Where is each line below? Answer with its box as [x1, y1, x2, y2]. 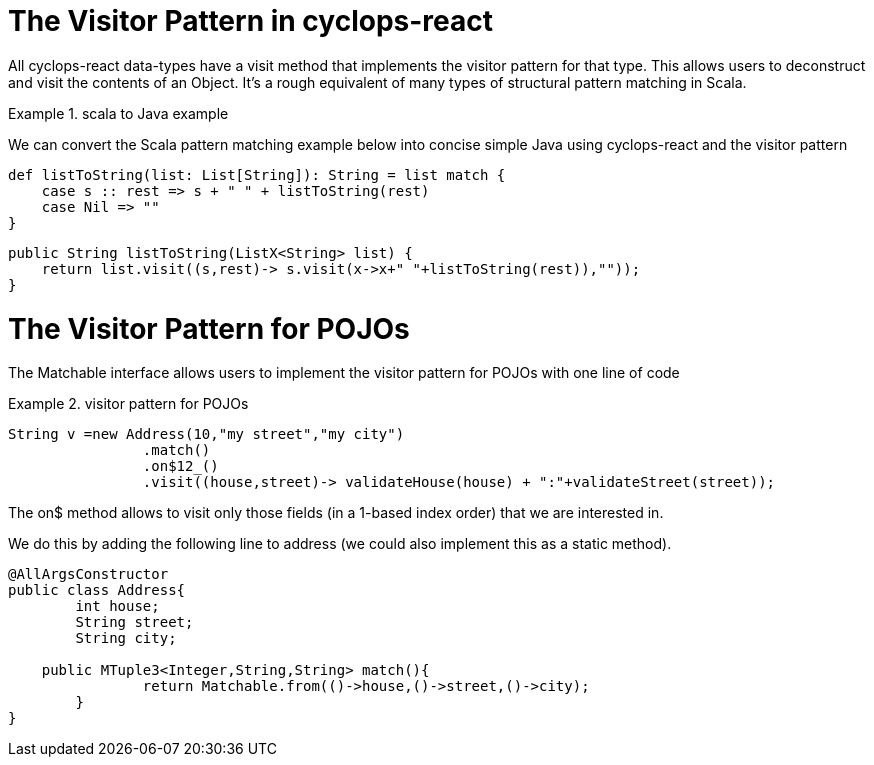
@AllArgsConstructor [8, 566, 169, 583]
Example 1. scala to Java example [8, 104, 229, 122]
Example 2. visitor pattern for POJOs [8, 395, 249, 413]
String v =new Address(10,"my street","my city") [8, 426, 405, 443]
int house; [75, 598, 160, 615]
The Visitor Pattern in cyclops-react [8, 4, 493, 38]
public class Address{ [8, 582, 186, 599]
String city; [75, 630, 177, 647]
